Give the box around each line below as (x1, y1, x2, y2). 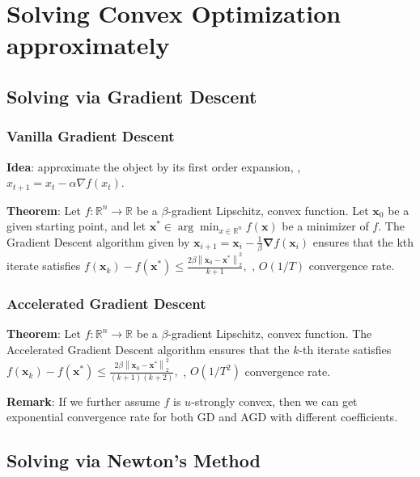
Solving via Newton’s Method (6, 448, 261, 473)
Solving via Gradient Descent (6, 83, 257, 108)
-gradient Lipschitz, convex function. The (168, 325, 372, 342)
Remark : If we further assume (6, 392, 160, 409)
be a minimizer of (282, 217, 369, 234)
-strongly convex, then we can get (191, 392, 358, 409)
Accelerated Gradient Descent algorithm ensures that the (6, 340, 290, 357)
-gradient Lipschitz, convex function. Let (168, 201, 369, 218)
